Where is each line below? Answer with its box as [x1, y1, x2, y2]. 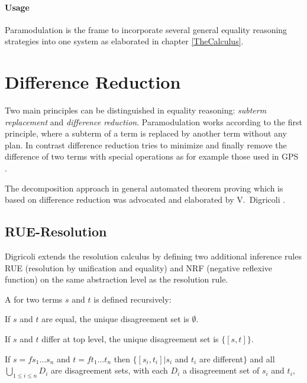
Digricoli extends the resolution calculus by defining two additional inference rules [5, 250, 302, 262]
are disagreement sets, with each [51, 364, 168, 376]
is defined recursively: [93, 293, 172, 305]
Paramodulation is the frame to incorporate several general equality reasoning [5, 23, 287, 35]
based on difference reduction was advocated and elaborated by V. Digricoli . [5, 193, 286, 206]
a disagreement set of [182, 364, 260, 376]
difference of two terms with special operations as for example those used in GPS [5, 150, 299, 163]
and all [250, 352, 275, 365]
